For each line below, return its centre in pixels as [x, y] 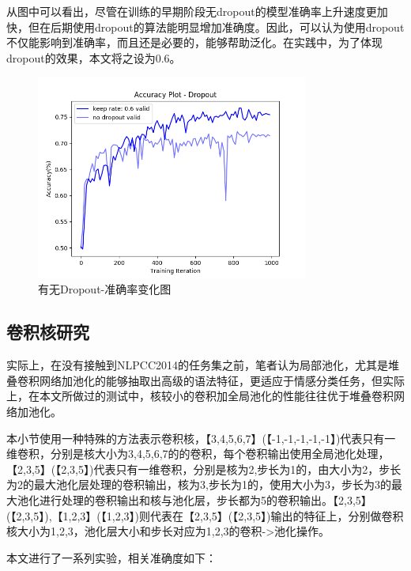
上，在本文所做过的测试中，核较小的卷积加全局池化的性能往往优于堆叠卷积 [200, 396]
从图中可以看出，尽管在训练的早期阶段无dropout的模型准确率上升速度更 [192, 11]
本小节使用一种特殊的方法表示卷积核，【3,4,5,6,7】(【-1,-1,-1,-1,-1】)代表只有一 [201, 438]
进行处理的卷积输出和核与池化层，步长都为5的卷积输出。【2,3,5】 [205, 499]
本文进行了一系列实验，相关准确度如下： [111, 557]
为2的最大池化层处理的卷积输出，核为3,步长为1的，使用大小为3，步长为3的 [199, 484]
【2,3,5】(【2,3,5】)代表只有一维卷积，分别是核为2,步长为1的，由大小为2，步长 [204, 469]
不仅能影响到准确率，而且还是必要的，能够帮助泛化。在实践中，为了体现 [194, 42]
